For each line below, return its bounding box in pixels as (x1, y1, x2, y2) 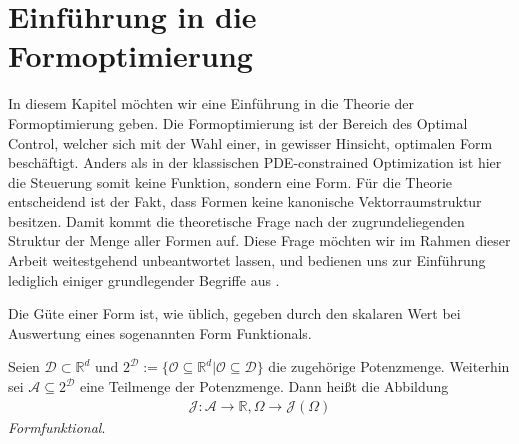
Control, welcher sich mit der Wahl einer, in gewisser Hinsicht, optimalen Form (8, 132, 493, 153)
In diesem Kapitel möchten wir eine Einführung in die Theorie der (8, 93, 415, 114)
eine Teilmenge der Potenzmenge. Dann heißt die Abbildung (79, 376, 449, 397)
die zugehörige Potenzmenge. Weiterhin (268, 356, 510, 377)
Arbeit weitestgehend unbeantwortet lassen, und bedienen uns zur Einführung (8, 250, 486, 271)
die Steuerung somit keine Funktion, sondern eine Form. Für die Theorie (8, 171, 453, 192)
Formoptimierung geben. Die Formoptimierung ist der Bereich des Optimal (8, 112, 468, 133)
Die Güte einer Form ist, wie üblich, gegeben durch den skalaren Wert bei (8, 303, 461, 324)
